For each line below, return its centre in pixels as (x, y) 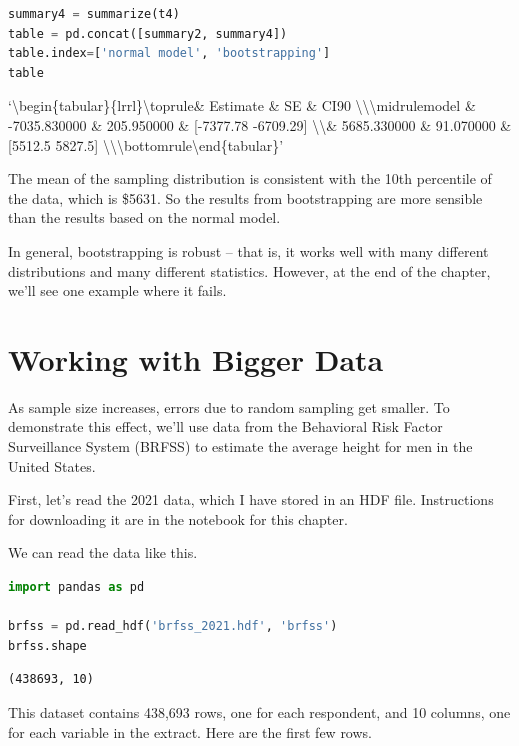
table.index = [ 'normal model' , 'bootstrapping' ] (169, 53)
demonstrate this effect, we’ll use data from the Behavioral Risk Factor (225, 426)
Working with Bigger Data (196, 358)
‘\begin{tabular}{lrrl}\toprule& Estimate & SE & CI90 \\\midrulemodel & (242, 105)
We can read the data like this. (103, 552)
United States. (52, 465)
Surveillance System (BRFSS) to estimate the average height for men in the (240, 446)
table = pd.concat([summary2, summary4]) (148, 33)
